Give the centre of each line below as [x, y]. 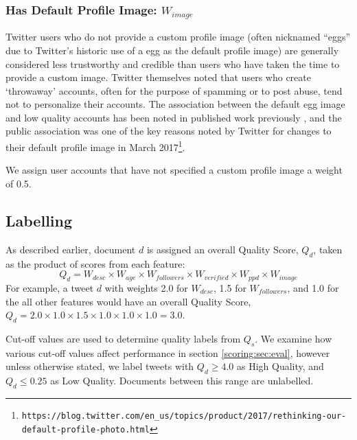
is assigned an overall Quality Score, [222, 249]
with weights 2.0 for [146, 287]
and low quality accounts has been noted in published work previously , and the [174, 117]
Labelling [39, 220]
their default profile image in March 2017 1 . [95, 146]
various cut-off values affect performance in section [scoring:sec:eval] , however [168, 352]
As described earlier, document [71, 249]
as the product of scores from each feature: [95, 263]
